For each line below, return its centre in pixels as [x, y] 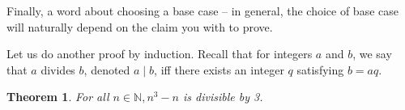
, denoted [107, 69]
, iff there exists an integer [219, 69]
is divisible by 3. [223, 97]
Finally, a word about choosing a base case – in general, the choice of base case [202, 11]
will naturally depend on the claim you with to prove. [140, 26]
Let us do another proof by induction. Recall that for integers [160, 54]
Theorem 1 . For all [58, 97]
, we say [372, 54]
